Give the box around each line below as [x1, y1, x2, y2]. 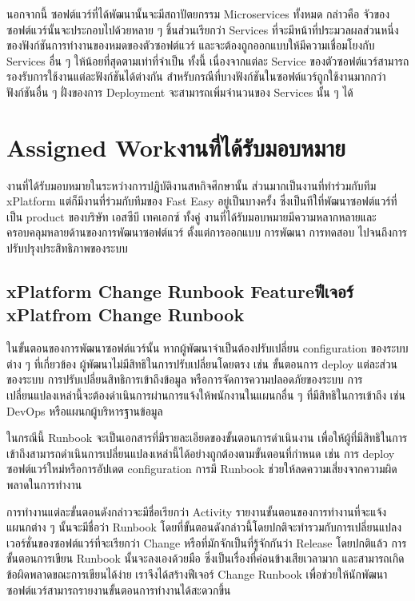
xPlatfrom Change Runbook [6, 302, 245, 327]
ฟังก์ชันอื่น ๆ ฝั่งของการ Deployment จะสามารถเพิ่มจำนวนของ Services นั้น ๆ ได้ [6, 83, 353, 100]
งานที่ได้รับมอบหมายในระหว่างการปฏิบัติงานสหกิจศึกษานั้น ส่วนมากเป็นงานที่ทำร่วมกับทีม [6, 177, 377, 193]
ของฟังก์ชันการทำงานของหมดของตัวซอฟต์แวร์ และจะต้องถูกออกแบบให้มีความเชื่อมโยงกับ [6, 37, 375, 54]
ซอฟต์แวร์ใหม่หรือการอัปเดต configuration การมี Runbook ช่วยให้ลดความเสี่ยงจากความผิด [6, 460, 397, 477]
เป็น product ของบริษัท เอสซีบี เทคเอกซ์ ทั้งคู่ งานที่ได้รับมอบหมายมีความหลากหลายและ [6, 208, 377, 225]
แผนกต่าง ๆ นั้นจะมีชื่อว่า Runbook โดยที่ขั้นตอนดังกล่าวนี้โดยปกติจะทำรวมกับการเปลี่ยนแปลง [6, 519, 401, 535]
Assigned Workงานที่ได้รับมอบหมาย [6, 130, 345, 163]
